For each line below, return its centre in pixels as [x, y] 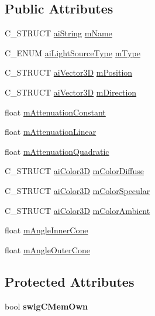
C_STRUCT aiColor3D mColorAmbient [77, 210]
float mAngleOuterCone [47, 249]
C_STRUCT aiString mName [58, 33]
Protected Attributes [70, 281]
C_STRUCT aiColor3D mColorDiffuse [74, 171]
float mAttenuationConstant [55, 112]
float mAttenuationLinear [51, 132]
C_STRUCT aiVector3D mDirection [71, 92]
